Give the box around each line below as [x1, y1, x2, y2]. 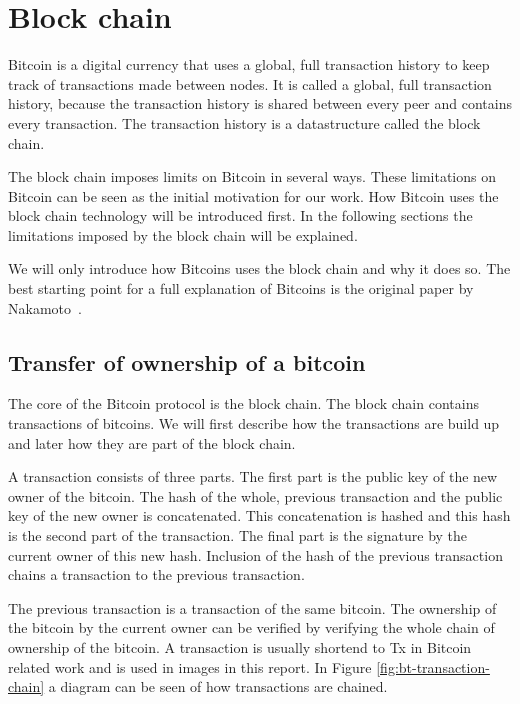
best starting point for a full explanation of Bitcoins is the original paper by [8, 278, 474, 299]
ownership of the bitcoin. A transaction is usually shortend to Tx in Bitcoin [8, 636, 472, 657]
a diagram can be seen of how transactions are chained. [48, 676, 388, 697]
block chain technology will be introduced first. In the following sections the [8, 205, 473, 226]
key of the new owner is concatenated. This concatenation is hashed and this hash [8, 505, 511, 526]
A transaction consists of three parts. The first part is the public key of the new [8, 466, 498, 487]
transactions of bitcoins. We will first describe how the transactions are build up [8, 413, 500, 434]
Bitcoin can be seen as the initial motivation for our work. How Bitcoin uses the [8, 185, 499, 206]
